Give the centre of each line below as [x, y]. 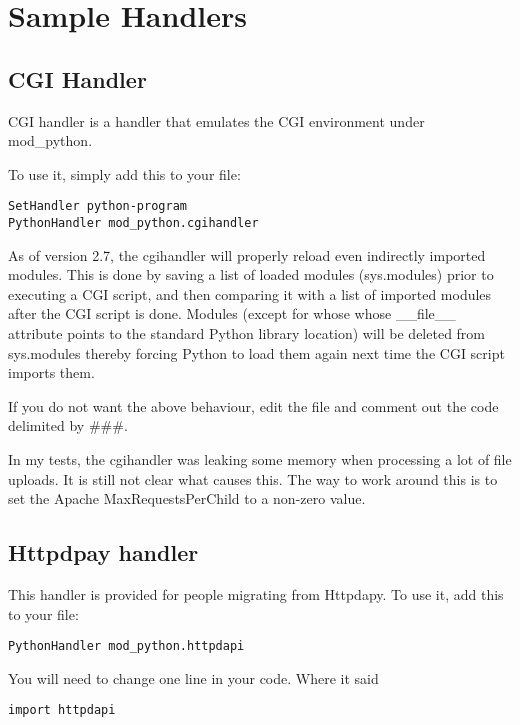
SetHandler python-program [97, 206]
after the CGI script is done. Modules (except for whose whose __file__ [232, 313]
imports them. [51, 372]
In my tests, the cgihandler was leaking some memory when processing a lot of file [260, 459]
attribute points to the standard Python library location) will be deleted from [247, 333]
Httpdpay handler [103, 552]
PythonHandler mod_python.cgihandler [133, 223]
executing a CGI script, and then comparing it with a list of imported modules [250, 293]
